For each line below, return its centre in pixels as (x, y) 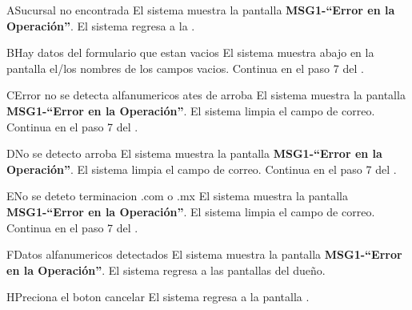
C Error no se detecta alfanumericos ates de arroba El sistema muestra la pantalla (206, 95)
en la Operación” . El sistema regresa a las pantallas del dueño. (166, 270)
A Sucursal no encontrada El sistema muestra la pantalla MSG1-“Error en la (201, 10)
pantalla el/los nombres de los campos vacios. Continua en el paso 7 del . (185, 68)
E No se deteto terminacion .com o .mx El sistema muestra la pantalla (177, 196)
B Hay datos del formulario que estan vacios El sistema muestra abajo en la (190, 52)
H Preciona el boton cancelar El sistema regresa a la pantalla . (158, 297)
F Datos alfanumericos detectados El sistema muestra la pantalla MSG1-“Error (204, 254)
